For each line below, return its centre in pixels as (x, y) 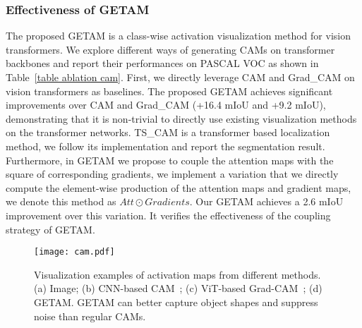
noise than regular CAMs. (90, 316)
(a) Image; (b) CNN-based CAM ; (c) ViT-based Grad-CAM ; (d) (178, 288)
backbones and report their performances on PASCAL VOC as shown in (162, 63)
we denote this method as (61, 201)
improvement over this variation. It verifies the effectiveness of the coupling (168, 215)
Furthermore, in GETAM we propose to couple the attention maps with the (170, 160)
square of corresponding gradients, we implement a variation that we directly (172, 174)
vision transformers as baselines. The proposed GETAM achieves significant (169, 91)
